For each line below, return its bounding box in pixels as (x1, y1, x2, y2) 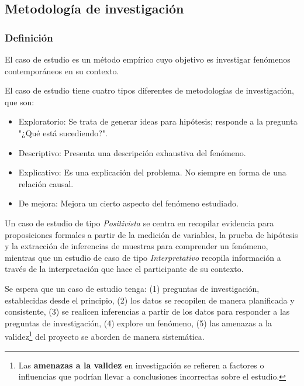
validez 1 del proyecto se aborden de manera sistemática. (5, 329, 205, 342)
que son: (5, 95, 34, 108)
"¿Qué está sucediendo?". (18, 126, 108, 139)
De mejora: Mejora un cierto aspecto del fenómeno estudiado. (18, 197, 239, 209)
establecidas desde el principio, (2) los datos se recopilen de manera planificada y (5, 294, 295, 306)
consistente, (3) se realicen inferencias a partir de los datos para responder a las (5, 305, 290, 318)
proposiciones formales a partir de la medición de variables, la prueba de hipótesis (5, 228, 298, 240)
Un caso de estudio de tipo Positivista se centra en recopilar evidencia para (5, 216, 274, 229)
